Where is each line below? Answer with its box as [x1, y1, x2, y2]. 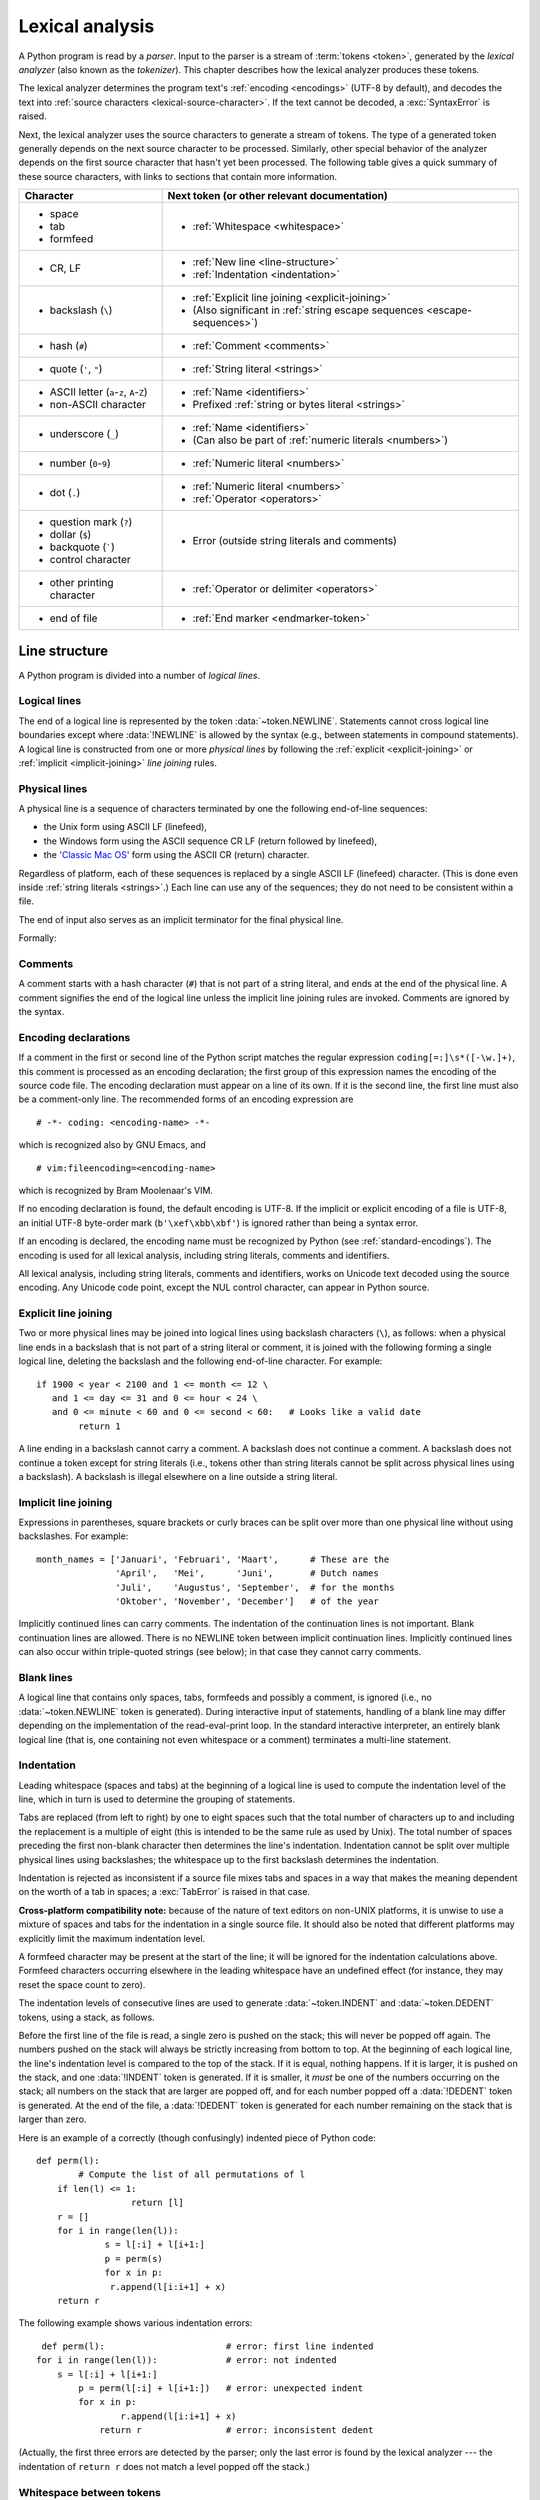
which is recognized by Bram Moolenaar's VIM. [18, 1184, 214, 1196]
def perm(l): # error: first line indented [41, 2340, 374, 2352]
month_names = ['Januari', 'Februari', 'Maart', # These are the [36, 1553, 390, 1565]
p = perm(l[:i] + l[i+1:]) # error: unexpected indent [78, 2382, 364, 2394]
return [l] [130, 2197, 185, 2209]
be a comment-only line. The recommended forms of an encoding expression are [18, 1093, 354, 1105]
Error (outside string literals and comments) [192, 534, 397, 548]
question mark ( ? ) [49, 515, 133, 529]
